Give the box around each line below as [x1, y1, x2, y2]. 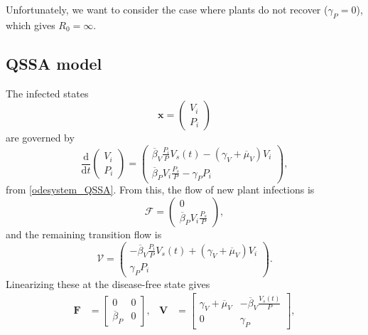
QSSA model [6, 52, 102, 74]
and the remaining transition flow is [6, 227, 162, 242]
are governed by [6, 130, 75, 145]
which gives [6, 17, 55, 32]
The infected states [6, 85, 89, 100]
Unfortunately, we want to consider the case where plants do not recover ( [6, 2, 328, 16]
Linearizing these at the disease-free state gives [6, 276, 210, 291]
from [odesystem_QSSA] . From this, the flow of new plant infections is [6, 182, 315, 197]
